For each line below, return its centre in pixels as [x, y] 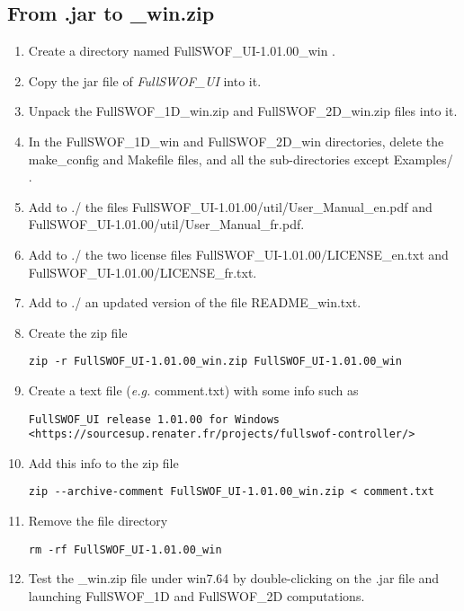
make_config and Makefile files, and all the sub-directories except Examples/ [241, 159]
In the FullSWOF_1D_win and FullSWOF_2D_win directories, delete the [236, 141]
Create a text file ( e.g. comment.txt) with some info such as [193, 390]
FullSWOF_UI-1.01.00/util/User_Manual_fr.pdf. [166, 224]
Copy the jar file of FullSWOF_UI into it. [145, 80]
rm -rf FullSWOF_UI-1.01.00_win [125, 549]
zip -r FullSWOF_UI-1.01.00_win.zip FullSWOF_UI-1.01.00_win [215, 362]
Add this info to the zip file [103, 462]
